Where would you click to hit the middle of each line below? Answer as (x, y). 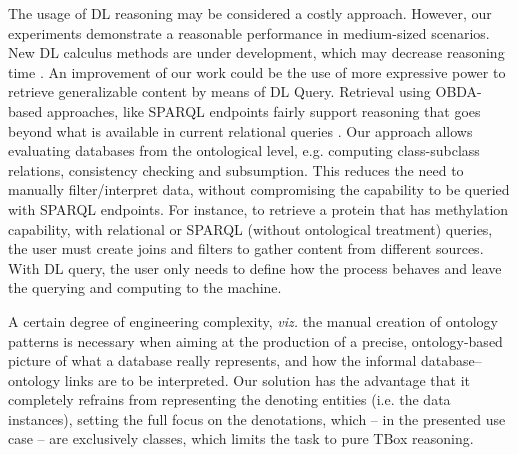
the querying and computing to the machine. (145, 287)
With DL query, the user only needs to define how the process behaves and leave (255, 267)
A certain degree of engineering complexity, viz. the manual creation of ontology (253, 320)
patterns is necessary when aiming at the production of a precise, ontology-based (255, 340)
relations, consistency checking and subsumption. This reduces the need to (236, 169)
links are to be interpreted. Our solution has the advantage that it (267, 379)
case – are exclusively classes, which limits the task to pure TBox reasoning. (241, 438)
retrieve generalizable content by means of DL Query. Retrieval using (219, 91)
